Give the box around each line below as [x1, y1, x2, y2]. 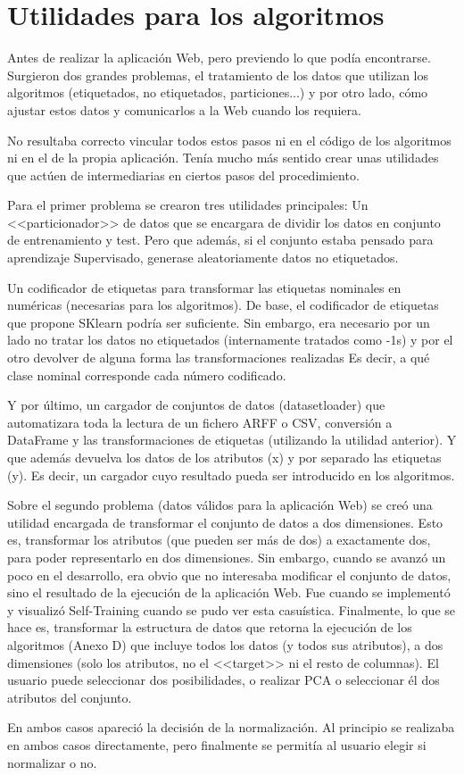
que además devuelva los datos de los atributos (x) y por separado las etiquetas [7, 448, 442, 466]
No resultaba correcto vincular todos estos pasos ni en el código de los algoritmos [7, 130, 452, 149]
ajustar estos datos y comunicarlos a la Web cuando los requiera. [7, 100, 361, 119]
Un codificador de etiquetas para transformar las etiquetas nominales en [7, 278, 402, 296]
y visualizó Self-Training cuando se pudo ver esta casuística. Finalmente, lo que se [7, 600, 455, 619]
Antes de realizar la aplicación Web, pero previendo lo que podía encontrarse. [7, 48, 431, 67]
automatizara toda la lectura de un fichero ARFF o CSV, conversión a [7, 412, 393, 431]
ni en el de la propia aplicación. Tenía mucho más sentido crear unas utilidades [7, 148, 439, 167]
